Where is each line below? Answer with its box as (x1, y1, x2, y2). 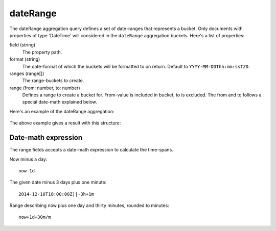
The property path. (22, 49, 62, 55)
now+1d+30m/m (18, 214, 51, 220)
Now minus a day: (9, 156, 48, 162)
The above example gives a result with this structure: (9, 120, 121, 126)
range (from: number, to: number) (9, 85, 80, 91)
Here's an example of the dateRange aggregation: (9, 108, 114, 114)
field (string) (9, 42, 36, 48)
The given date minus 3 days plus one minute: (9, 179, 107, 186)
